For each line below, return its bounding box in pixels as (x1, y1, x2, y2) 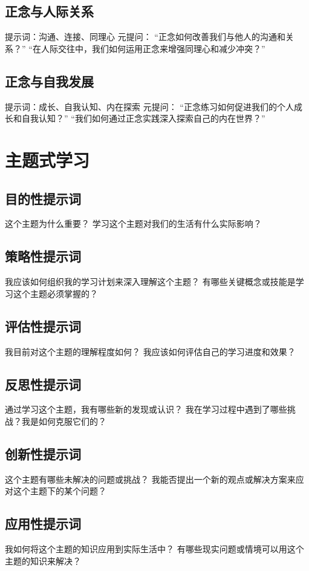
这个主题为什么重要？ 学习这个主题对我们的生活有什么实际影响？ (5, 217, 262, 230)
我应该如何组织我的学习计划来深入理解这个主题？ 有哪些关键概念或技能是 (5, 275, 296, 288)
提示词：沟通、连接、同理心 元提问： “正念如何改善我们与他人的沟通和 (5, 30, 285, 43)
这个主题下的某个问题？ (13, 485, 106, 497)
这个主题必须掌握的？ (13, 287, 98, 299)
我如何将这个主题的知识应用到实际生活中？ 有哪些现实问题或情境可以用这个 (5, 543, 304, 555)
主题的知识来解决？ (5, 554, 81, 567)
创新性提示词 (5, 444, 81, 463)
